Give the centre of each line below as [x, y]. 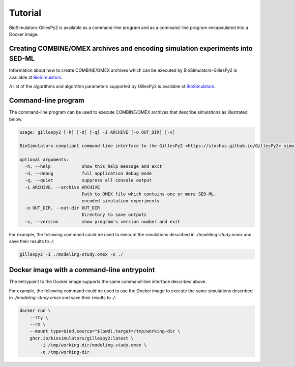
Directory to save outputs [114, 215]
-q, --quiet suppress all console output [88, 180]
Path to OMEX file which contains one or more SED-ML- [149, 194]
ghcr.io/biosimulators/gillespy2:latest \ [82, 338]
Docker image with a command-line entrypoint [82, 270]
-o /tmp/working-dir [65, 352]
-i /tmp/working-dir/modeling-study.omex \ [93, 345]
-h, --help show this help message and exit [93, 167]
